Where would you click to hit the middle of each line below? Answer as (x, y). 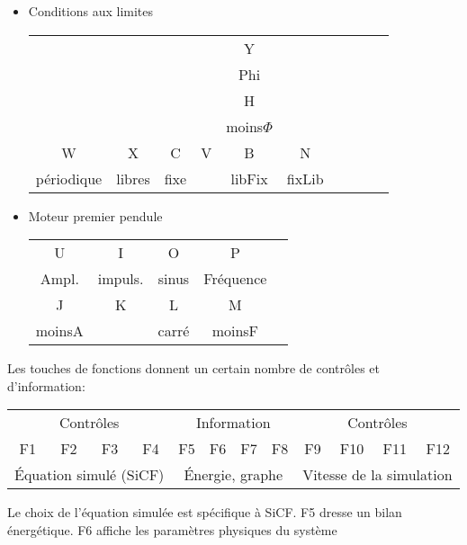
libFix (249, 178)
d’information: (46, 385)
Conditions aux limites (91, 11)
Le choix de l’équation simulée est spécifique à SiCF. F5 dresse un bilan (205, 512)
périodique (69, 178)
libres (133, 178)
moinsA (59, 331)
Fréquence (235, 279)
